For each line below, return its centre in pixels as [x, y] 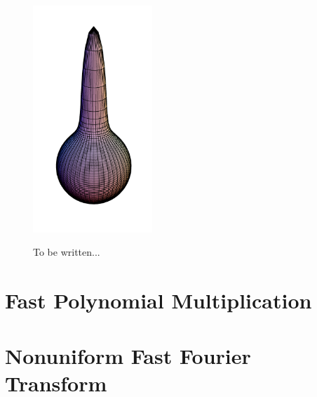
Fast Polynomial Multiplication [158, 300]
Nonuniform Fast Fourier [128, 355]
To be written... [67, 252]
